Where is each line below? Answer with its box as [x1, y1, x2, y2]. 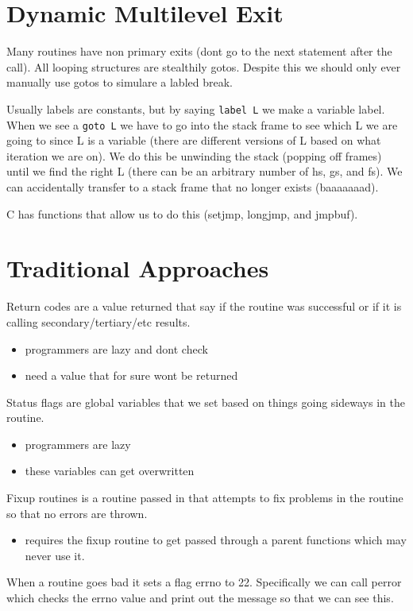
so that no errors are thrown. [6, 505, 148, 521]
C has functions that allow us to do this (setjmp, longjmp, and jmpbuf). [6, 205, 358, 222]
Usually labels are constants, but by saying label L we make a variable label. [6, 100, 385, 117]
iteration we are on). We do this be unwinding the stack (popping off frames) [6, 147, 382, 164]
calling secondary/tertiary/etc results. [6, 313, 191, 330]
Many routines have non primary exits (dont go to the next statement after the [6, 43, 392, 60]
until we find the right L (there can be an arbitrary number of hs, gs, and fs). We [6, 163, 403, 180]
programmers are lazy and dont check [25, 340, 208, 357]
